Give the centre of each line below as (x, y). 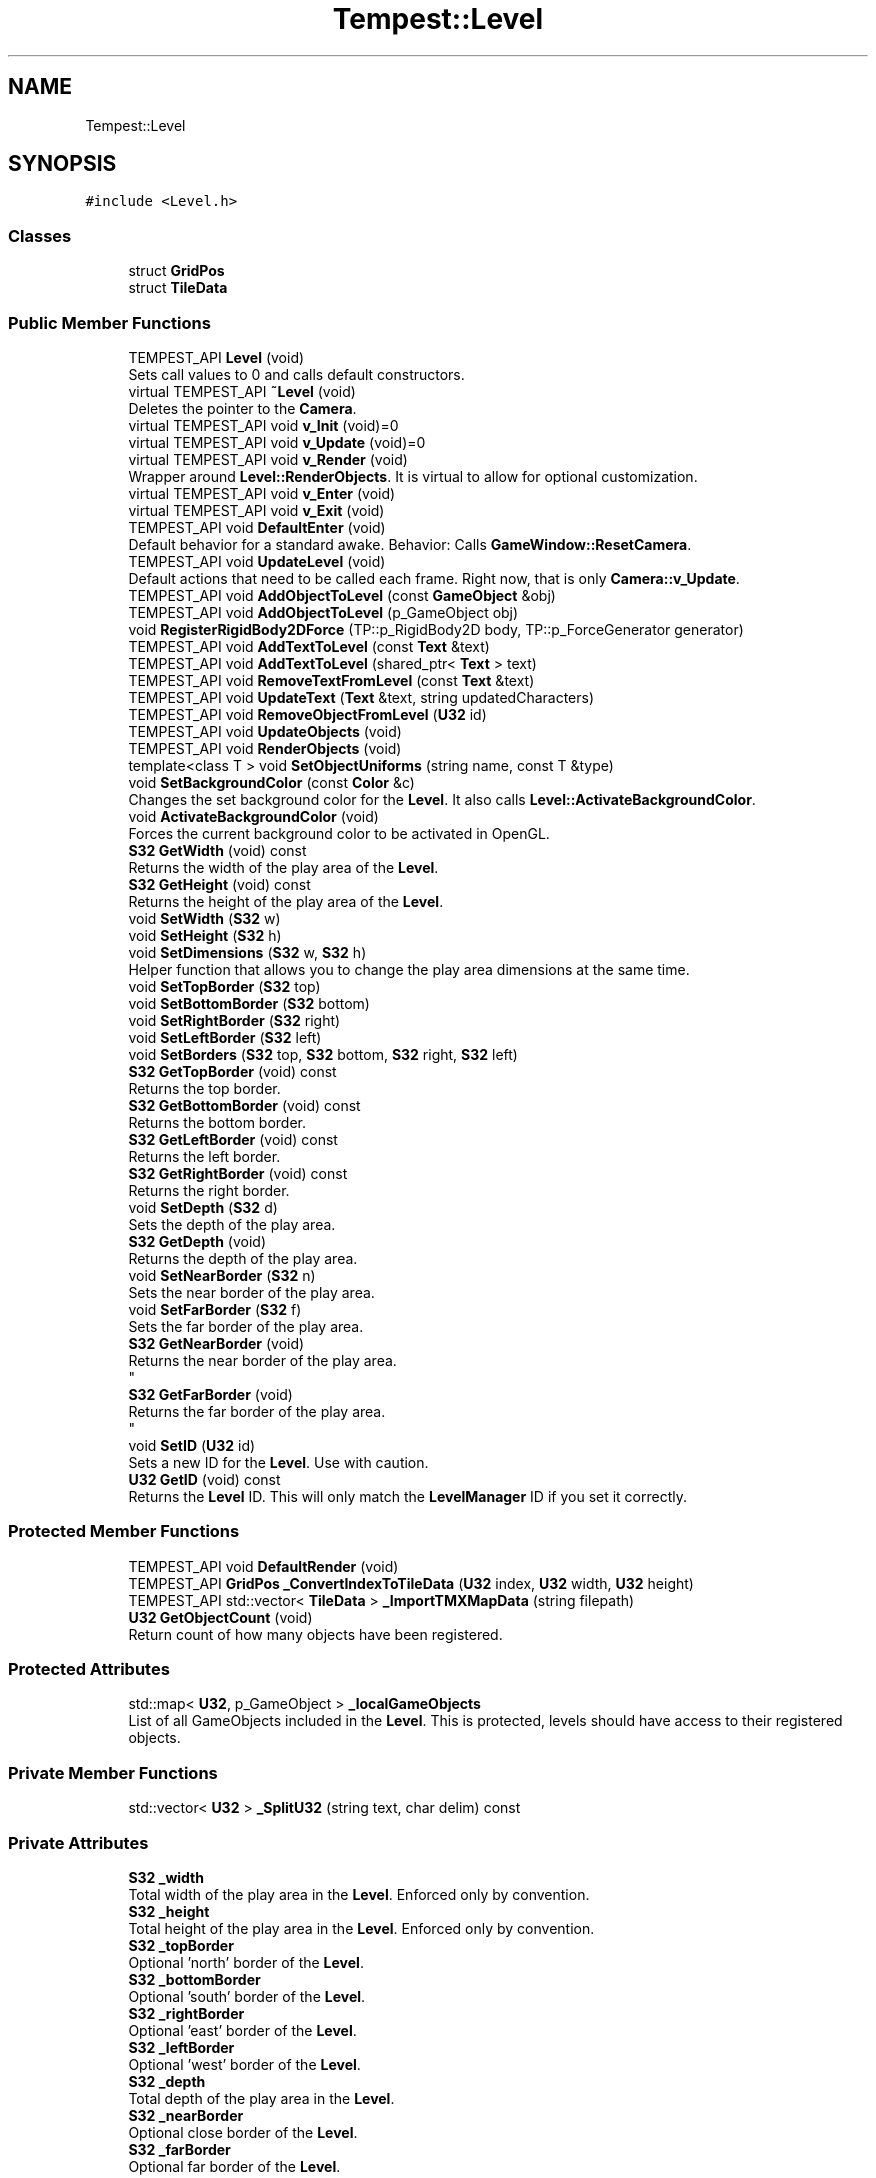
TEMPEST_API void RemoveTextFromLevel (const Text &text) (331, 680)
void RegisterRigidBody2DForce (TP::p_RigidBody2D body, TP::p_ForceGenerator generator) (436, 629)
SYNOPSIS (62, 164)
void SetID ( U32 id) (192, 1445)
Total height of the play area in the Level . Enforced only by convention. (361, 1928)
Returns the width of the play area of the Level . (283, 867)
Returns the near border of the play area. (262, 1360)
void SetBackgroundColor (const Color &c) (271, 782)
